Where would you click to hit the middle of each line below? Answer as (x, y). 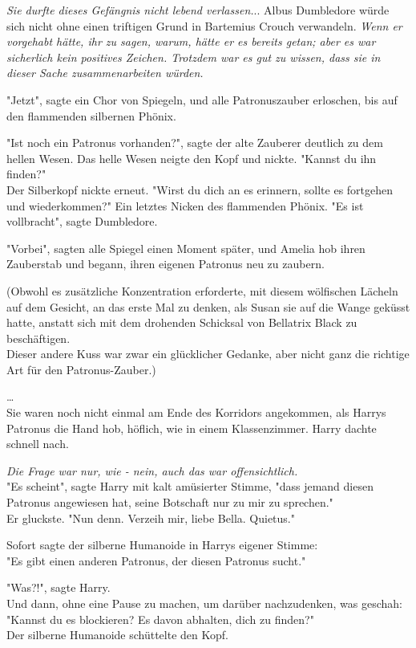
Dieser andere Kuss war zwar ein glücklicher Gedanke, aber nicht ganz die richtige (208, 354)
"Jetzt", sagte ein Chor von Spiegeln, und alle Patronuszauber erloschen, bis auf (202, 99)
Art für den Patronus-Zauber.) (81, 369)
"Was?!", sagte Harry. (59, 587)
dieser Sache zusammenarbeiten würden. (105, 73)
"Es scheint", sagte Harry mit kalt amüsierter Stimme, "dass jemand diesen (190, 486)
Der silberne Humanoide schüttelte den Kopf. (117, 635)
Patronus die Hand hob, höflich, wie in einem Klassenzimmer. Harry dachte (192, 428)
